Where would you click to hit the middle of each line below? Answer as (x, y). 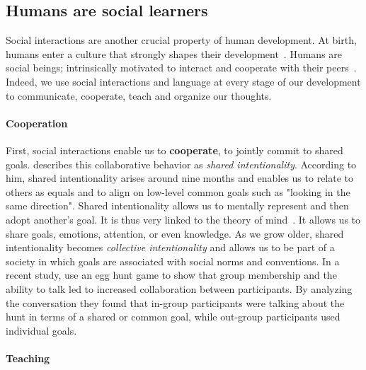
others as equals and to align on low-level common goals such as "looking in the (178, 191)
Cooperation (37, 123)
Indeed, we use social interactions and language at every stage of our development (183, 81)
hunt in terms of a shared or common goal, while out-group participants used (173, 317)
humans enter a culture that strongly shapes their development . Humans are (174, 53)
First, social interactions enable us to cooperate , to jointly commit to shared (175, 150)
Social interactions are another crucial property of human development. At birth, (181, 40)
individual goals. (41, 330)
